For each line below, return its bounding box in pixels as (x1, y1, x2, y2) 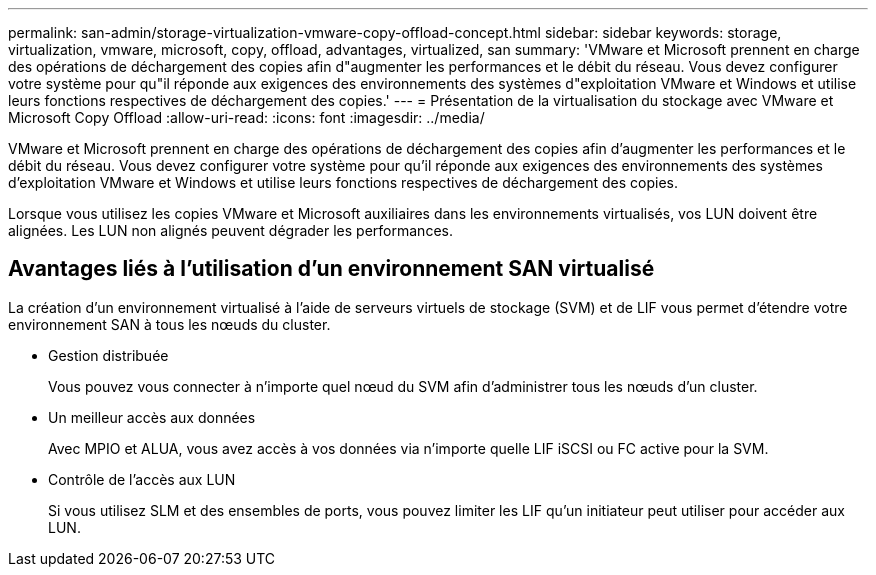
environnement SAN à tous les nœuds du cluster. (8, 315, 331, 333)
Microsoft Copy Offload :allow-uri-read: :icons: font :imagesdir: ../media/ (8, 109, 485, 126)
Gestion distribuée (48, 346, 169, 364)
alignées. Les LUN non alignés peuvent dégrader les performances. (8, 222, 453, 239)
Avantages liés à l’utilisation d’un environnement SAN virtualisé (8, 256, 655, 282)
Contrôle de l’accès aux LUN (48, 470, 236, 488)
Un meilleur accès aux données (48, 408, 256, 426)
